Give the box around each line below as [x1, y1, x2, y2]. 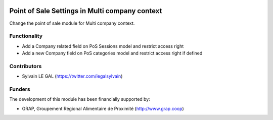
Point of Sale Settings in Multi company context [9, 7, 162, 15]
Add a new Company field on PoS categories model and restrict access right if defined [22, 50, 203, 56]
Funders [9, 86, 30, 93]
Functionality [9, 33, 43, 40]
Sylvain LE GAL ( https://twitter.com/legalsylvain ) [22, 73, 123, 79]
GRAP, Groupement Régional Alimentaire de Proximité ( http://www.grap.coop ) [22, 105, 184, 111]
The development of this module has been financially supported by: [9, 96, 150, 102]
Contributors [9, 63, 42, 70]
